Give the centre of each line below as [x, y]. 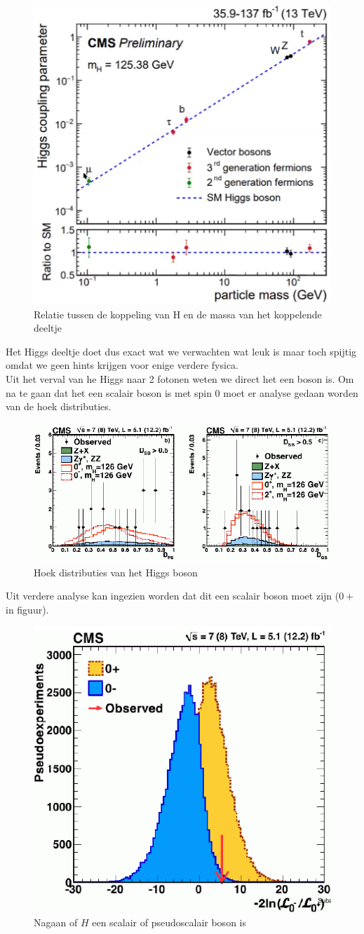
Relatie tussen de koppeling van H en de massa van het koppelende [178, 314]
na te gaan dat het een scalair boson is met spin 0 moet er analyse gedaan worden [182, 392]
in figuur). [27, 609]
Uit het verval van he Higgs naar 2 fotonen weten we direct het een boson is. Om [180, 378]
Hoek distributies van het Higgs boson [116, 572]
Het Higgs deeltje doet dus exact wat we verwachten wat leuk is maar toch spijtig [181, 351]
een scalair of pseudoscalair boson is [169, 922]
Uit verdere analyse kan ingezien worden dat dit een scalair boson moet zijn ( [173, 596]
